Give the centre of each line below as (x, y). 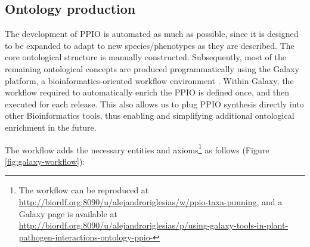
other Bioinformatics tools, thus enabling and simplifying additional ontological (150, 115)
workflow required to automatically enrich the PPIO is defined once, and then (147, 92)
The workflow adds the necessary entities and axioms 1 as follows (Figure (137, 149)
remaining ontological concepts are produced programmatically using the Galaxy (152, 68)
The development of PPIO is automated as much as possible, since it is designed (152, 34)
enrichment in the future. (51, 127)
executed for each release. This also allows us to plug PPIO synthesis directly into (154, 104)
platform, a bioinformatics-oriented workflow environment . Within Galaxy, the (149, 80)
